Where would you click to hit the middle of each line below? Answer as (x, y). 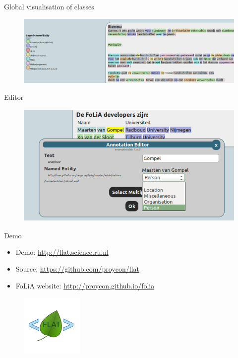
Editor (14, 97)
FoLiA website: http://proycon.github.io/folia (85, 285)
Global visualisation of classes (49, 6)
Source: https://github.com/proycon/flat (77, 269)
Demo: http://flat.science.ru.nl (62, 252)
